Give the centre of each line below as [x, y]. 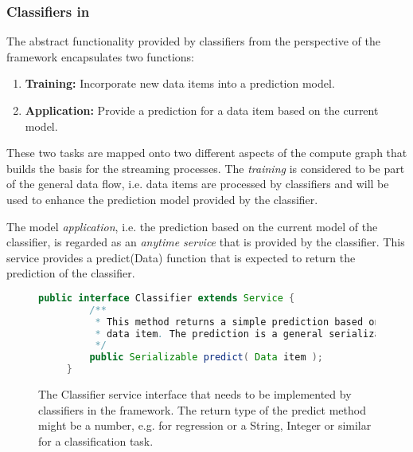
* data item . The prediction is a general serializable [246, 334]
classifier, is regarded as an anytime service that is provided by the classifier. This [206, 242]
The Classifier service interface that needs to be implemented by [195, 394]
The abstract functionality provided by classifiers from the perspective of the [193, 41]
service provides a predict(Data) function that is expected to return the [181, 257]
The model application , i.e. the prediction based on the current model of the [192, 226]
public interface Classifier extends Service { [167, 298]
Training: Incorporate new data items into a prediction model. [180, 83]
